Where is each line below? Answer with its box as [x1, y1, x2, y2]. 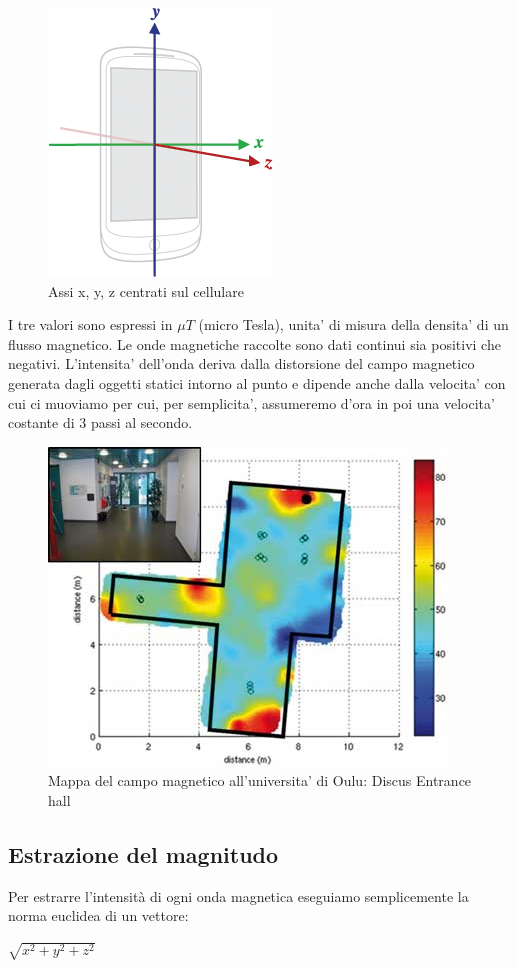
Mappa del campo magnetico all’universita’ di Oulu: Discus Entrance [48, 770, 472, 791]
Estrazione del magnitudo [8, 838, 279, 869]
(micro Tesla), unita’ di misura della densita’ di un [198, 314, 509, 335]
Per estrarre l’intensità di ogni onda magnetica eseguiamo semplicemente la [8, 885, 469, 906]
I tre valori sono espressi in [8, 314, 173, 335]
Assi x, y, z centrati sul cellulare [48, 280, 244, 301]
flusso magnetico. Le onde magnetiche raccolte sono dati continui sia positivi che [8, 333, 501, 354]
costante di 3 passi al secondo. [8, 412, 193, 433]
